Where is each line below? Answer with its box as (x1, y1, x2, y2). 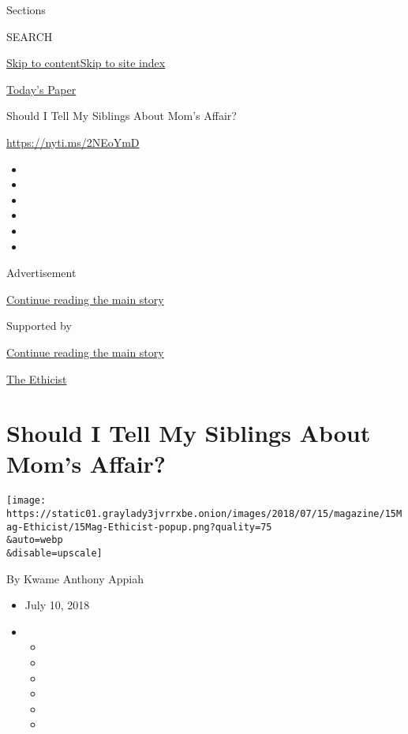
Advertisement (6, 264, 77, 281)
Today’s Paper (6, 81, 77, 97)
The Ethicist (6, 370, 67, 387)
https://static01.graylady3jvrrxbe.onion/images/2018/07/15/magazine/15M (6, 508, 402, 520)
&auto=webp (6, 534, 63, 546)
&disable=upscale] (6, 548, 103, 560)
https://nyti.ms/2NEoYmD (6, 133, 140, 150)
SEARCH (6, 28, 53, 44)
